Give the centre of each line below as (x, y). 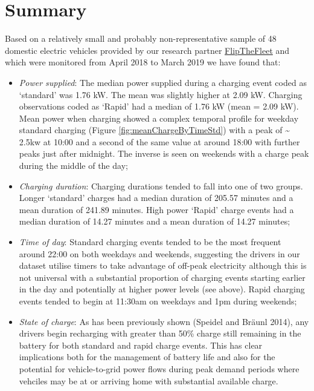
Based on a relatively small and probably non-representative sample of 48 (141, 38)
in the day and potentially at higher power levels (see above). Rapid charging (162, 289)
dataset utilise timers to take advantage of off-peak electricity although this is (163, 265)
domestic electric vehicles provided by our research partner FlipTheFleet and (147, 50)
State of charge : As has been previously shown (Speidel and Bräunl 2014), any (164, 321)
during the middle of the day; (73, 166)
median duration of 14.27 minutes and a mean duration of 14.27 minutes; (155, 221)
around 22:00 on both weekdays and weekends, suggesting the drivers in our (159, 253)
